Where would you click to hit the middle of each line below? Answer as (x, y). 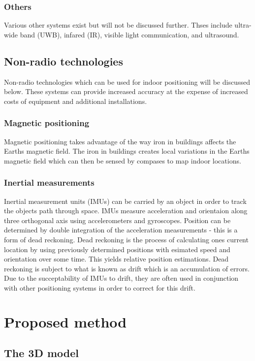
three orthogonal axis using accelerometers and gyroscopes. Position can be (117, 220)
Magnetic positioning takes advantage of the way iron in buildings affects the (120, 141)
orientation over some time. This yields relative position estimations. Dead (116, 259)
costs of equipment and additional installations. (76, 101)
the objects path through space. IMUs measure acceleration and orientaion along (126, 211)
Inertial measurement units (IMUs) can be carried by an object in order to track (125, 201)
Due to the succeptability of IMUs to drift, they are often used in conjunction (121, 278)
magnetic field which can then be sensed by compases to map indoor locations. (123, 160)
